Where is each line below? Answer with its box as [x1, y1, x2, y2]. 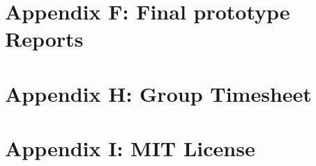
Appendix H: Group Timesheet [5, 79, 312, 107]
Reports [5, 24, 84, 53]
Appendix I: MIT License [5, 134, 255, 163]
